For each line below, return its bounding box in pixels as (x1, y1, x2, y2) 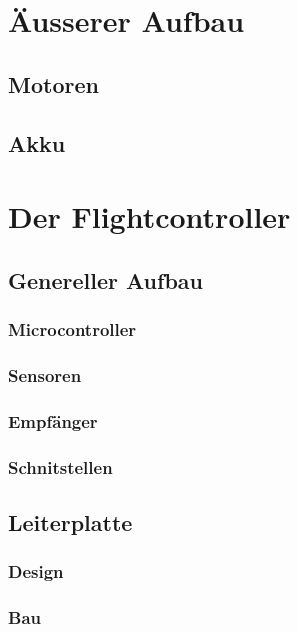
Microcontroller (8, 317, 137, 342)
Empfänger (8, 408, 98, 433)
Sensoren (8, 362, 82, 387)
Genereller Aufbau (8, 264, 203, 295)
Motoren (8, 68, 99, 99)
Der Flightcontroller (8, 196, 291, 237)
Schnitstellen (8, 454, 113, 479)
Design (8, 559, 64, 584)
